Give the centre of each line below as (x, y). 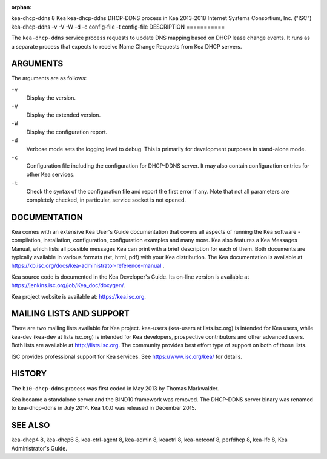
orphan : (21, 7)
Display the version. (51, 98)
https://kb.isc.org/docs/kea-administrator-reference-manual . (88, 266)
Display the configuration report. (67, 132)
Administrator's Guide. (39, 448)
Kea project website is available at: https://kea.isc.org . (79, 296)
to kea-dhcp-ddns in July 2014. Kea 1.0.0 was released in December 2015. (104, 408)
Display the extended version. (64, 115)
